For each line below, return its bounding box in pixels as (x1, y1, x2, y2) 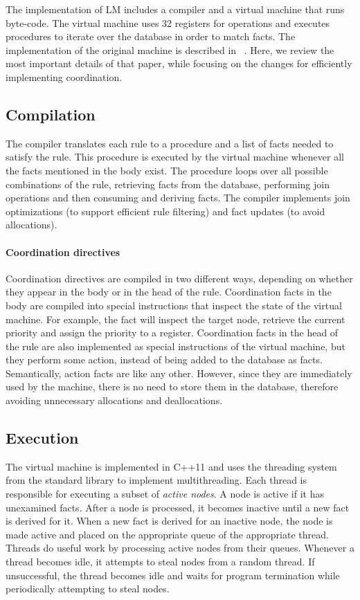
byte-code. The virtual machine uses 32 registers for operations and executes (6, 15, 330, 30)
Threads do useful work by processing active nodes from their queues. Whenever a (6, 540, 354, 555)
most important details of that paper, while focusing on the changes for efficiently (6, 56, 352, 71)
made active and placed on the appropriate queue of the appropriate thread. (6, 527, 329, 541)
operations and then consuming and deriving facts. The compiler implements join (6, 190, 350, 205)
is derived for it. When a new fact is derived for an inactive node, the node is (6, 513, 333, 528)
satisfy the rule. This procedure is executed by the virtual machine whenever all (6, 149, 344, 164)
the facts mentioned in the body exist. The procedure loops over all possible (6, 163, 328, 177)
